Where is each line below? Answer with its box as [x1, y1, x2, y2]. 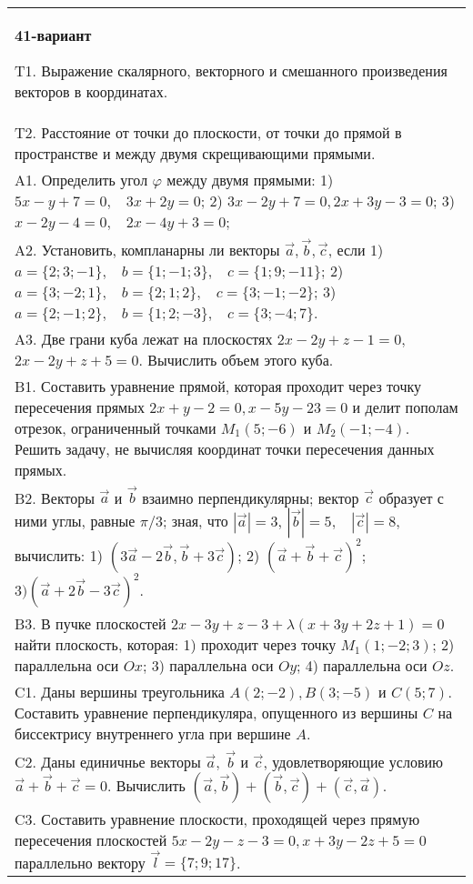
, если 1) [327, 238, 384, 260]
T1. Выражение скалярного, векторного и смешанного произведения [15, 60, 448, 81]
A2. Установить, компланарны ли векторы [15, 238, 280, 260]
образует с [378, 487, 444, 508]
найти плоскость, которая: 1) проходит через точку [15, 634, 337, 656]
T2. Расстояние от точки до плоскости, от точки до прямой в [15, 122, 402, 143]
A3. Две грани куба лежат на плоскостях [15, 327, 273, 349]
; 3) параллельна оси [143, 655, 274, 677]
